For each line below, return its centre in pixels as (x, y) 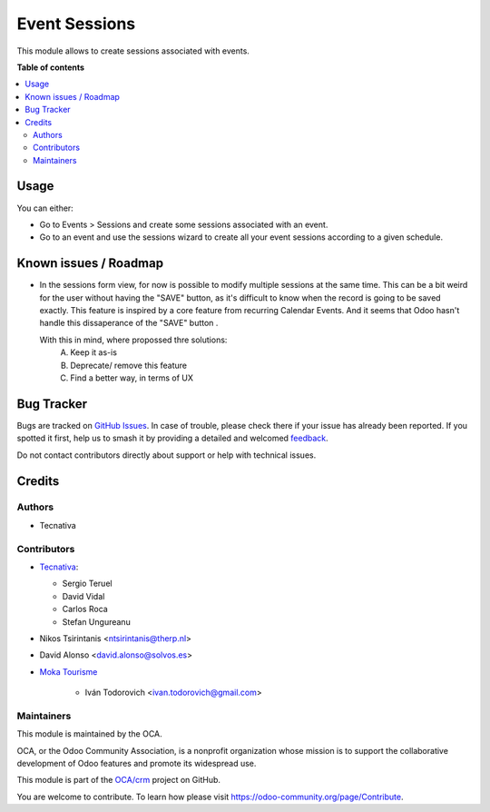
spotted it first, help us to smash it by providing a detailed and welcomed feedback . (172, 438)
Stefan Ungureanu (96, 621)
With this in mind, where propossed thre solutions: (133, 340)
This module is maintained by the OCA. (89, 734)
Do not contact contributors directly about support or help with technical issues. (167, 455)
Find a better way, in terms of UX (132, 378)
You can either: (45, 208)
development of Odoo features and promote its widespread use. (137, 764)
